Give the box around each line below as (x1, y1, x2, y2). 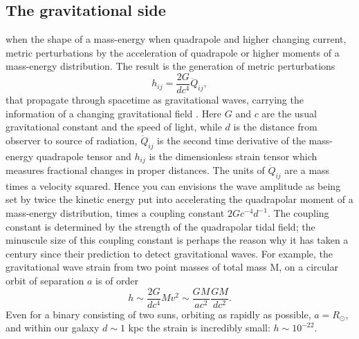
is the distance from (233, 119, 317, 134)
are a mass (284, 163, 330, 177)
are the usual (261, 106, 317, 120)
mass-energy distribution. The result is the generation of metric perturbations (6, 59, 335, 73)
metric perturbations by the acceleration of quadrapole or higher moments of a (6, 45, 340, 59)
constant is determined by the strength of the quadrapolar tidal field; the (6, 219, 315, 233)
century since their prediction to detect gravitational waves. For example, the (6, 246, 333, 260)
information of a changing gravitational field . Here (6, 106, 222, 120)
